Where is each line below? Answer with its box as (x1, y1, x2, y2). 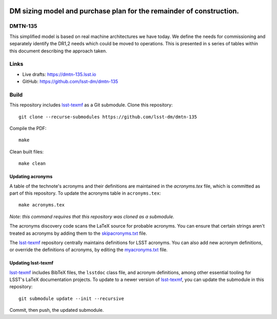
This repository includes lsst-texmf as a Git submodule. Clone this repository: (9, 102, 173, 108)
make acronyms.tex (18, 202, 65, 208)
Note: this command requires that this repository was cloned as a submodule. (9, 213, 174, 219)
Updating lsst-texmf (9, 260, 54, 266)
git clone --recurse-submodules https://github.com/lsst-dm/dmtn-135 (18, 114, 197, 120)
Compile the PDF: (9, 125, 47, 131)
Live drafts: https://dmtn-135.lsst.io (22, 71, 96, 77)
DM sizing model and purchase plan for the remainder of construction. (9, 7, 240, 15)
